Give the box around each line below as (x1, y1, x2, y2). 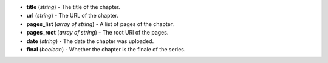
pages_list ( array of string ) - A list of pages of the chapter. (26, 20, 174, 27)
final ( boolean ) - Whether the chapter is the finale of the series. (26, 45, 186, 53)
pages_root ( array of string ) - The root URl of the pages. (26, 29, 169, 36)
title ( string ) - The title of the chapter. (26, 4, 121, 10)
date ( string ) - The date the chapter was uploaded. (26, 37, 154, 45)
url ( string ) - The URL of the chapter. (26, 12, 118, 19)
